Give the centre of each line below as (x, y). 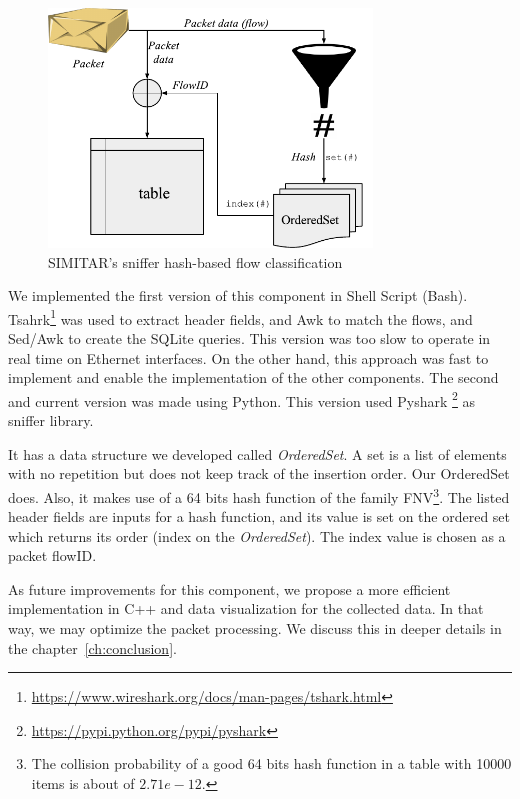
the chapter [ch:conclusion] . (92, 647)
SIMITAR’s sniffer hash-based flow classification (195, 261)
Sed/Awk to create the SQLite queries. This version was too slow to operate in (249, 338)
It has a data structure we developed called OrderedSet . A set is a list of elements (257, 453)
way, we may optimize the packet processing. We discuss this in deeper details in (255, 628)
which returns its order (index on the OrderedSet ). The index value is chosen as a (257, 535)
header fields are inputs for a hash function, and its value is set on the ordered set (259, 516)
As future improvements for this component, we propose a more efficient (229, 588)
